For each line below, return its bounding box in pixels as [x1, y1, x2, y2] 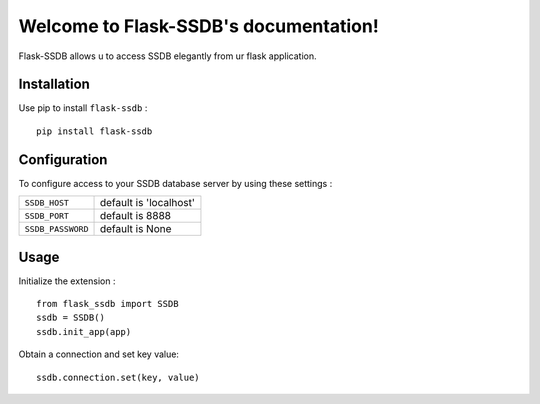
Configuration [18, 151, 108, 168]
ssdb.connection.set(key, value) [36, 371, 200, 383]
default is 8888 [99, 209, 172, 223]
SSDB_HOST [24, 197, 70, 208]
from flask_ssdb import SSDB [36, 298, 179, 310]
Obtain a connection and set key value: [18, 348, 180, 360]
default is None [99, 222, 172, 236]
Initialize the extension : [18, 275, 116, 287]
